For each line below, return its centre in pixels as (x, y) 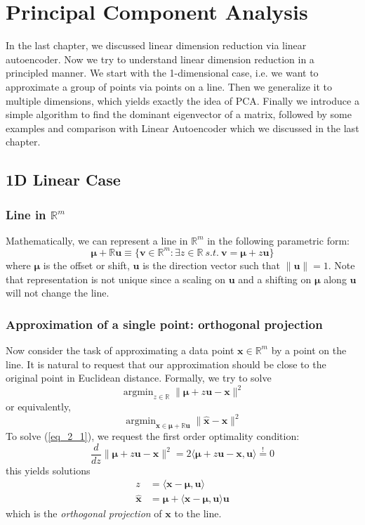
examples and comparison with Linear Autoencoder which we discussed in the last (182, 128)
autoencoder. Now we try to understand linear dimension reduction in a (160, 59)
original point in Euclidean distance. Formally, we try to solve (139, 378)
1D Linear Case (63, 180)
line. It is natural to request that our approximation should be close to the (166, 364)
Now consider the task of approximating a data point (120, 350)
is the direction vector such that (212, 265)
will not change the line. (58, 293)
